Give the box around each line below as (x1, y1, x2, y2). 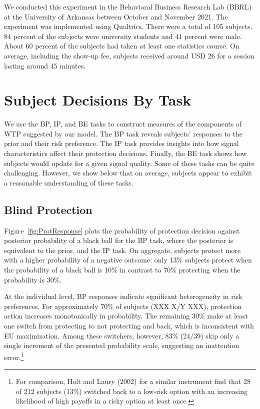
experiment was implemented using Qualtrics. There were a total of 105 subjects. (4, 21, 252, 31)
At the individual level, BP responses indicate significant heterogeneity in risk (4, 291, 242, 301)
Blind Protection (4, 201, 92, 217)
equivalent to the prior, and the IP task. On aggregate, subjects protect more (4, 244, 241, 255)
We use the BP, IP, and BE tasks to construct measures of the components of (4, 118, 242, 129)
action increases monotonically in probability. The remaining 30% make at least (4, 310, 248, 321)
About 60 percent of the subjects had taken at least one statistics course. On (4, 40, 239, 51)
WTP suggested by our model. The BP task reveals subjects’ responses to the (4, 128, 242, 138)
